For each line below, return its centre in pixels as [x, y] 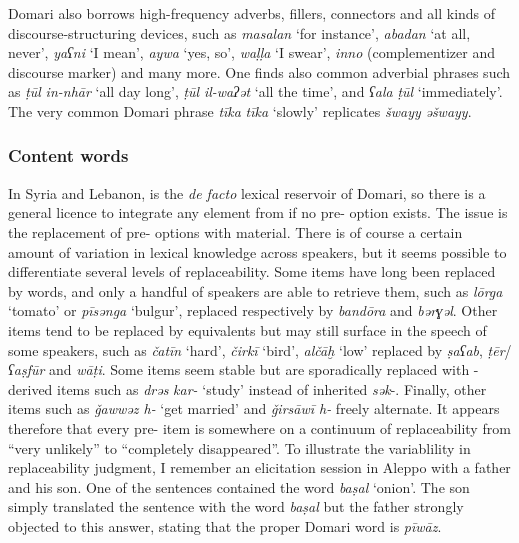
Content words [68, 155]
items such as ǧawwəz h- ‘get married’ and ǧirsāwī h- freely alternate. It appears [254, 408]
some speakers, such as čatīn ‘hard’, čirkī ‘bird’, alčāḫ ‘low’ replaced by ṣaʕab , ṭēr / [260, 349]
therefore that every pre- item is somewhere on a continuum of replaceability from [259, 427]
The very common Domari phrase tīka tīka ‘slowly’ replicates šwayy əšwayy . [240, 110]
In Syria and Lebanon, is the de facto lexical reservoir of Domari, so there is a [247, 192]
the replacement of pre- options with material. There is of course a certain [235, 231]
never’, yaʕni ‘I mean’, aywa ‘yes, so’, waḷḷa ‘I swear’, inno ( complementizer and [251, 52]
